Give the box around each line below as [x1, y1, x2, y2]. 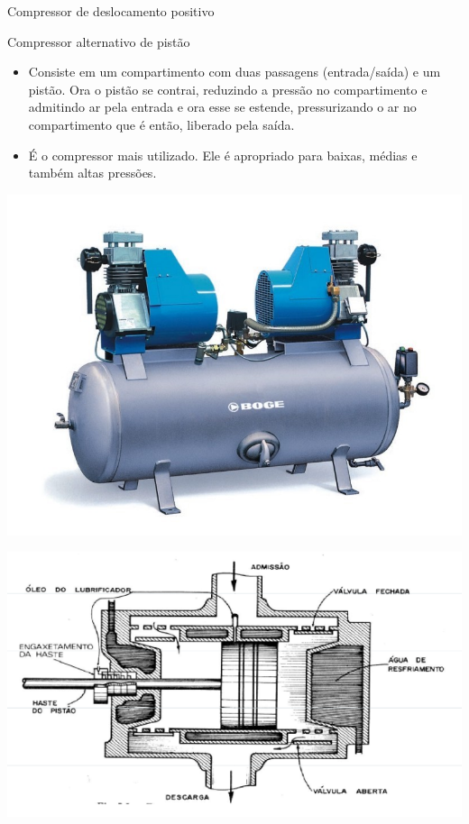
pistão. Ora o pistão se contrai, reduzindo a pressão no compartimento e [28, 79, 428, 98]
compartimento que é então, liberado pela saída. [28, 114, 295, 133]
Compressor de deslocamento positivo [7, 2, 215, 20]
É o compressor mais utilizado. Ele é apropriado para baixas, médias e [28, 145, 418, 164]
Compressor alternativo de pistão [7, 32, 190, 50]
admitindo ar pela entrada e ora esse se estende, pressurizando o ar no [28, 97, 417, 116]
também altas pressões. [28, 163, 157, 182]
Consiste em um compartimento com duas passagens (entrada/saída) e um [28, 62, 441, 81]
